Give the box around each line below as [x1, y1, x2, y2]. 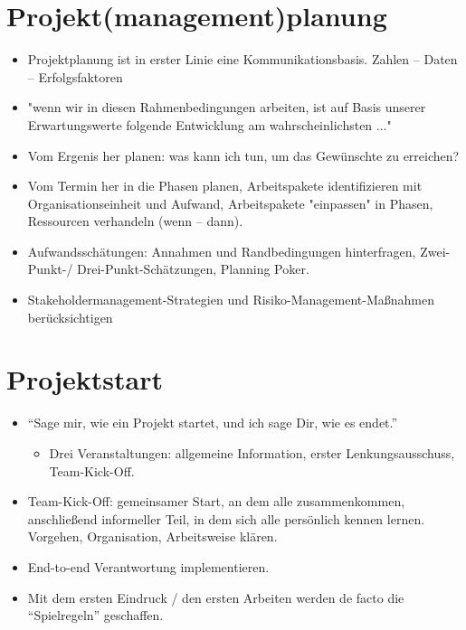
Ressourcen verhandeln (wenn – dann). [27, 212, 243, 230]
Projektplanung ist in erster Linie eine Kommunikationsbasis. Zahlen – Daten [27, 50, 458, 69]
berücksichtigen [27, 307, 113, 326]
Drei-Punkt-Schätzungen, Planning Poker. [77, 259, 309, 278]
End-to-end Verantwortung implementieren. [27, 557, 270, 576]
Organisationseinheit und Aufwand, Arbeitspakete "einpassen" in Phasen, [27, 193, 433, 212]
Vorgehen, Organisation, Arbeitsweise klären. [27, 527, 278, 546]
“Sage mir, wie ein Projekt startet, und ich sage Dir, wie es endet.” [27, 413, 398, 432]
